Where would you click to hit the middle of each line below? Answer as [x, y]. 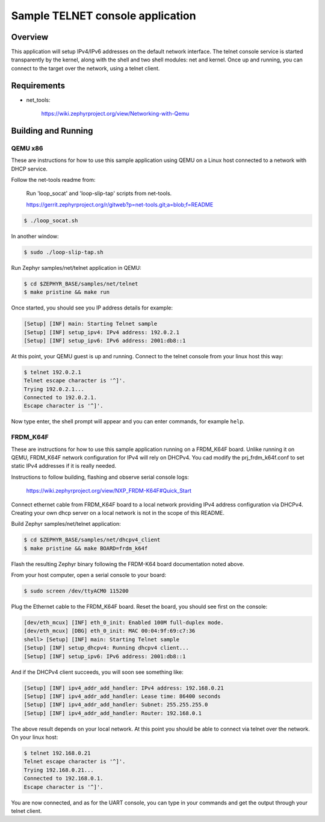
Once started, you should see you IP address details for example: [92, 308]
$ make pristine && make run [67, 292]
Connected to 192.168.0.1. [63, 779]
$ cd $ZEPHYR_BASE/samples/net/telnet [81, 284]
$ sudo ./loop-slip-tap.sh [63, 252]
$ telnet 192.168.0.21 [57, 753]
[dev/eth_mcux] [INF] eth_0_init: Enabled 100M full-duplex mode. [124, 623]
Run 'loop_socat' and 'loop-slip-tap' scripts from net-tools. [99, 193]
